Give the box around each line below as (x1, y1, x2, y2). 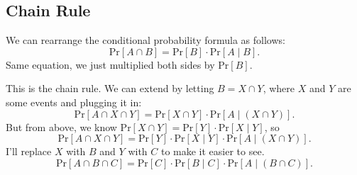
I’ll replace (6, 144, 52, 159)
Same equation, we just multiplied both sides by (6, 57, 215, 72)
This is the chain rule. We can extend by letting (6, 81, 214, 96)
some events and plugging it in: (6, 94, 142, 109)
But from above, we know (6, 119, 117, 134)
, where (263, 81, 295, 96)
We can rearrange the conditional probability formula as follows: (6, 33, 285, 47)
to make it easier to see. (160, 144, 265, 159)
